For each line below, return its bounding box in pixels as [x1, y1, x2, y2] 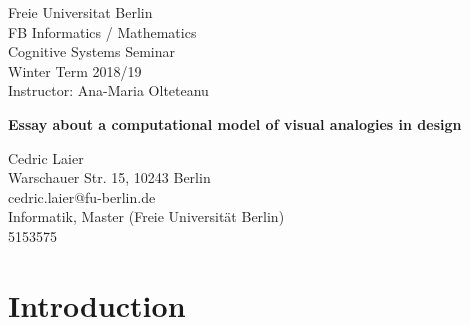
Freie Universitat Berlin [8, 2, 153, 22]
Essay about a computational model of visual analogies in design [8, 113, 462, 134]
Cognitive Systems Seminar [8, 41, 176, 62]
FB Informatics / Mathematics [8, 21, 197, 42]
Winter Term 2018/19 [8, 60, 142, 81]
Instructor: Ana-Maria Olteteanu [8, 80, 209, 101]
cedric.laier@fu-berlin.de [8, 186, 156, 207]
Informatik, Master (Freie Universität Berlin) [8, 206, 285, 227]
